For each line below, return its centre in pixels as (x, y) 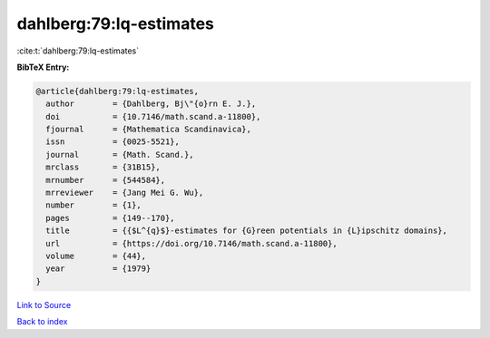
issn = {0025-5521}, (113, 142)
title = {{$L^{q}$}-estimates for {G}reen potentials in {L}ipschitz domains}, (247, 231)
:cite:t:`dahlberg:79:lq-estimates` (78, 51)
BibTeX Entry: (43, 67)
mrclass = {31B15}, (103, 167)
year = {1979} (98, 269)
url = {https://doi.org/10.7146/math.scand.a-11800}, (191, 243)
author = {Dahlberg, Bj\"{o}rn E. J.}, (151, 104)
